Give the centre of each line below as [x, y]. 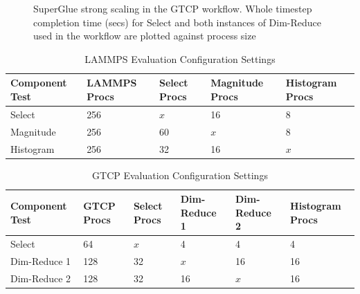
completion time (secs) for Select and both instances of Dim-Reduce [178, 22]
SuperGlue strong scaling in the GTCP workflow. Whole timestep [173, 8]
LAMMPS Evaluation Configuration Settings [180, 58]
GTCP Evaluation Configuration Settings [180, 175]
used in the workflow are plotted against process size [145, 36]
